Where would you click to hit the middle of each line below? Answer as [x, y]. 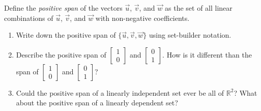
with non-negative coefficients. [142, 18]
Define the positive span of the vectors [63, 8]
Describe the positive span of [61, 54]
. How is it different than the [207, 54]
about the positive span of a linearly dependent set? [97, 103]
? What [245, 92]
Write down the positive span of [66, 35]
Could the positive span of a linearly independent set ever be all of [120, 92]
